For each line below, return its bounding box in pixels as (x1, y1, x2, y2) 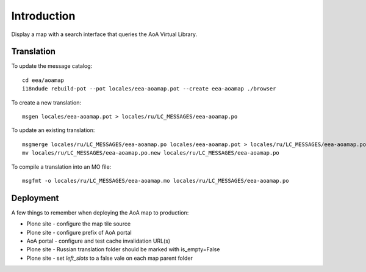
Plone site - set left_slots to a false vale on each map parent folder (26, 254, 193, 262)
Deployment (11, 193, 59, 203)
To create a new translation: (11, 98, 82, 106)
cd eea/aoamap (22, 76, 64, 84)
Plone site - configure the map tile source (26, 220, 131, 227)
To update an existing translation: (11, 127, 95, 134)
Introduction (11, 9, 76, 23)
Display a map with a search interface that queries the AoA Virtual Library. (11, 31, 198, 38)
